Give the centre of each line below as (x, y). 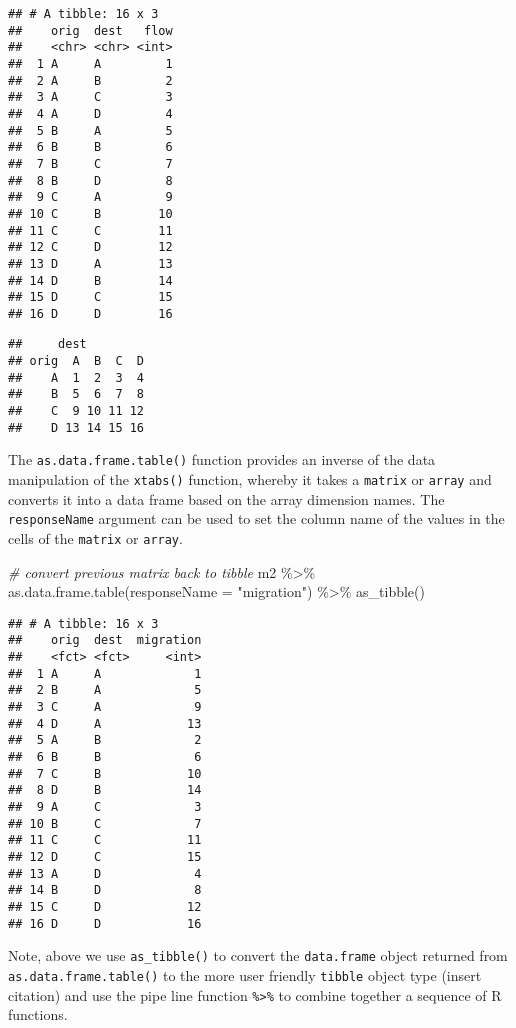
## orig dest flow (90, 30)
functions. (38, 1014)
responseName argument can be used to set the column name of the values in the (256, 518)
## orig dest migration (105, 640)
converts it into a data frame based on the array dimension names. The (226, 498)
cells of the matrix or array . (95, 537)
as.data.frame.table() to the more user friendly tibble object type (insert (245, 974)
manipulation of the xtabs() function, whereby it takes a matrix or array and (250, 479)
